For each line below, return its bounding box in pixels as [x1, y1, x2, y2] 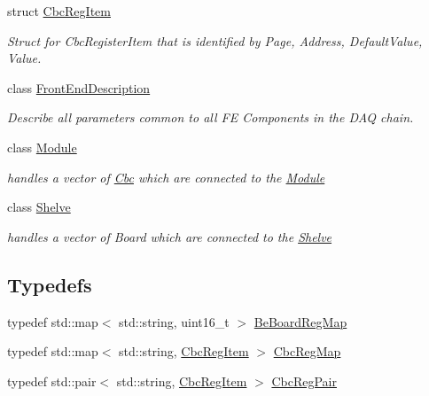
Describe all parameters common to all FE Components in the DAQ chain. [7, 108, 414, 127]
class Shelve [7, 198, 71, 216]
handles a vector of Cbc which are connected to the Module [7, 167, 325, 186]
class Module [7, 137, 77, 156]
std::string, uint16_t [119, 312, 230, 330]
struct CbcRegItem [7, 2, 111, 19]
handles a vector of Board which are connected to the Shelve [7, 227, 332, 245]
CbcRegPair [271, 371, 337, 390]
